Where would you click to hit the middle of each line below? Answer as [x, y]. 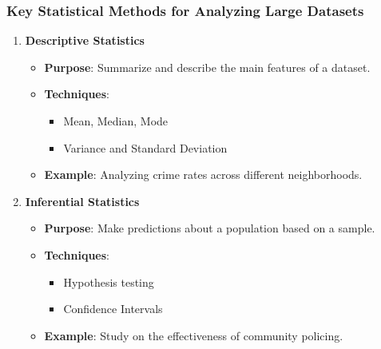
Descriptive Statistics [85, 40]
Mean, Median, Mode [116, 121]
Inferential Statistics [82, 201]
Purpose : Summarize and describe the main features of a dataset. [207, 67]
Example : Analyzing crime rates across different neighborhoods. [203, 174]
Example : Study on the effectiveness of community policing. [194, 335]
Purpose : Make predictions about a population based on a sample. [210, 228]
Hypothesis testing [109, 282]
